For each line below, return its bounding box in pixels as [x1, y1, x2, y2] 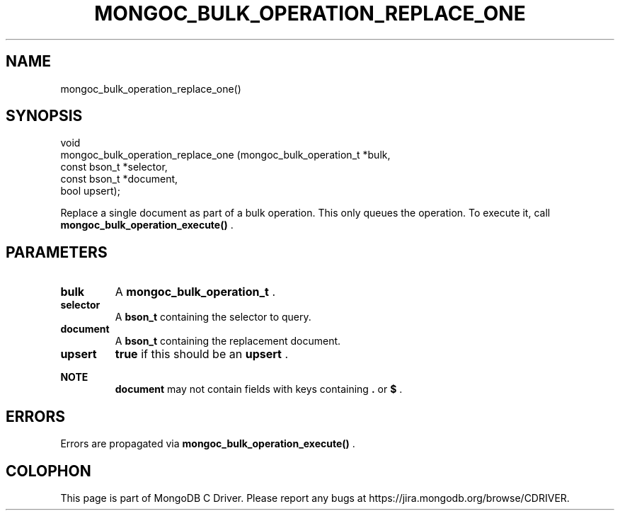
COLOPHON [6, 461, 91, 480]
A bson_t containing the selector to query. [115, 311, 311, 323]
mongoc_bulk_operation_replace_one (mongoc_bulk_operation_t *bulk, [60, 149, 391, 161]
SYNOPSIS [6, 107, 83, 125]
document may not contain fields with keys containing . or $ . [115, 383, 403, 396]
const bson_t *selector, [60, 161, 168, 173]
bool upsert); [60, 185, 120, 197]
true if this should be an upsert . [115, 347, 289, 362]
